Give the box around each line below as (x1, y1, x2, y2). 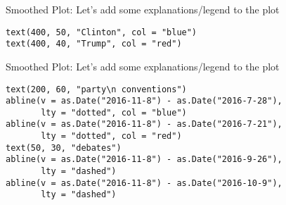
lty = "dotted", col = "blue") (41, 107, 187, 118)
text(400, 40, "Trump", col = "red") (6, 39, 182, 49)
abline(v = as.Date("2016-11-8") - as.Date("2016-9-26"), (6, 154, 282, 165)
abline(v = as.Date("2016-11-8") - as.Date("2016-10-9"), (6, 178, 282, 188)
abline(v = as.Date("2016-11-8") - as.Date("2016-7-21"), (6, 119, 282, 130)
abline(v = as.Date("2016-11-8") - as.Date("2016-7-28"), (6, 96, 282, 106)
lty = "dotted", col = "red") (41, 131, 182, 142)
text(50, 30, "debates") (6, 142, 122, 153)
